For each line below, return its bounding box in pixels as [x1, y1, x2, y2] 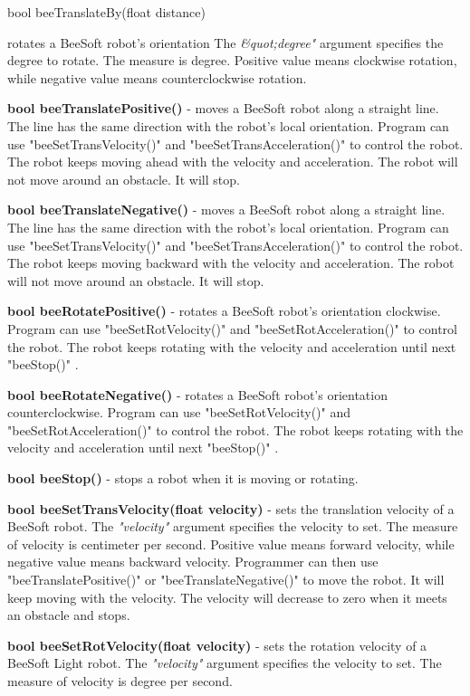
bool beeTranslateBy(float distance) [7, 3, 206, 21]
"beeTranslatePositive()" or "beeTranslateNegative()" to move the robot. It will [7, 570, 445, 589]
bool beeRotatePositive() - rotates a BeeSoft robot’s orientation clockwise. [7, 301, 441, 320]
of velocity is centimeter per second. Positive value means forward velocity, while [7, 534, 455, 553]
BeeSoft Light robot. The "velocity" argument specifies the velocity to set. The [7, 653, 442, 672]
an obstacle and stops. [7, 605, 130, 624]
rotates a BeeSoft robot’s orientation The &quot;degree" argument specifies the [7, 33, 444, 52]
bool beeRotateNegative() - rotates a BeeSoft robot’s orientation [7, 385, 388, 404]
